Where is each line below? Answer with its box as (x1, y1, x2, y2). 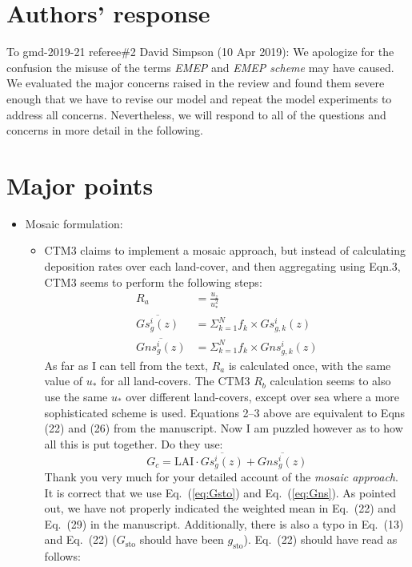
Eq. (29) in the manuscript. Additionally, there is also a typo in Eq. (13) (44, 515, 404, 532)
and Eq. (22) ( (44, 531, 117, 548)
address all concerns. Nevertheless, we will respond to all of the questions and (6, 106, 386, 123)
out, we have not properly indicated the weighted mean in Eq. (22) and (44, 500, 396, 517)
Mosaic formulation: (25, 215, 123, 231)
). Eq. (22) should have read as (243, 531, 398, 548)
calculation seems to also (270, 372, 391, 389)
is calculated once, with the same (228, 356, 391, 373)
